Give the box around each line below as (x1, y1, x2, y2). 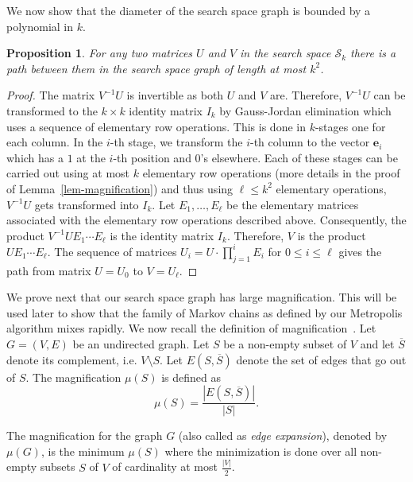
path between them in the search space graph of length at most (6, 60, 307, 76)
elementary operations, (276, 180, 387, 196)
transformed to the (6, 102, 98, 119)
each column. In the (6, 134, 103, 150)
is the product (297, 227, 366, 243)
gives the (338, 243, 382, 259)
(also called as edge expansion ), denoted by (178, 427, 388, 444)
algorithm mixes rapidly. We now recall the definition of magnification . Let (6, 320, 376, 336)
